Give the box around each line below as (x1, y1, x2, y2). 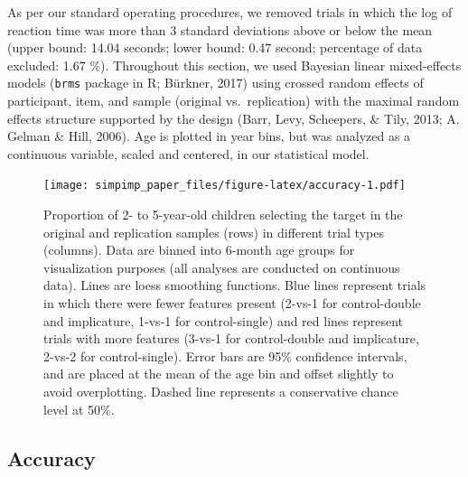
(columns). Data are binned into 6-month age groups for (43, 240, 355, 259)
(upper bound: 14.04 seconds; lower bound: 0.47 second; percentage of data (7, 38, 423, 57)
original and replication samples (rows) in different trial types (43, 222, 384, 241)
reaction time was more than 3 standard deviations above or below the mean (7, 20, 433, 39)
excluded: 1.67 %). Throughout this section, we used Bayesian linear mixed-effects (7, 55, 462, 74)
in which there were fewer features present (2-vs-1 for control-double (43, 294, 421, 313)
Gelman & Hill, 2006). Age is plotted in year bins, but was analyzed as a (7, 126, 411, 145)
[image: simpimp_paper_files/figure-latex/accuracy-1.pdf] (43, 179, 406, 192)
